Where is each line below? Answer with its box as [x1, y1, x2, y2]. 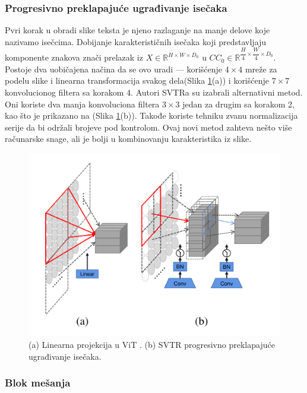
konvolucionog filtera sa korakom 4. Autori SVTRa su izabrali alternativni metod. [5, 86, 303, 99]
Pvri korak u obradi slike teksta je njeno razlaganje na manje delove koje [5, 24, 270, 36]
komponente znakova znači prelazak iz [5, 51, 143, 64]
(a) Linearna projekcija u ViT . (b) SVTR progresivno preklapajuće [29, 338, 275, 351]
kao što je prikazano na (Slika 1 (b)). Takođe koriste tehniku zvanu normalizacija [5, 109, 298, 122]
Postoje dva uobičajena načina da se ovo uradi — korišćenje [5, 62, 223, 75]
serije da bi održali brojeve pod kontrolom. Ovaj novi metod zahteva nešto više [5, 121, 292, 133]
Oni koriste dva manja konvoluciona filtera [5, 97, 160, 110]
